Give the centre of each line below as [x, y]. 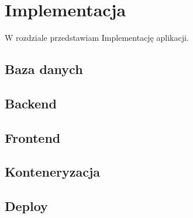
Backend [31, 103]
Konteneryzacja [53, 172]
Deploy [26, 206]
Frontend [33, 137]
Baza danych [44, 69]
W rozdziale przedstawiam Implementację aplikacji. [97, 38]
